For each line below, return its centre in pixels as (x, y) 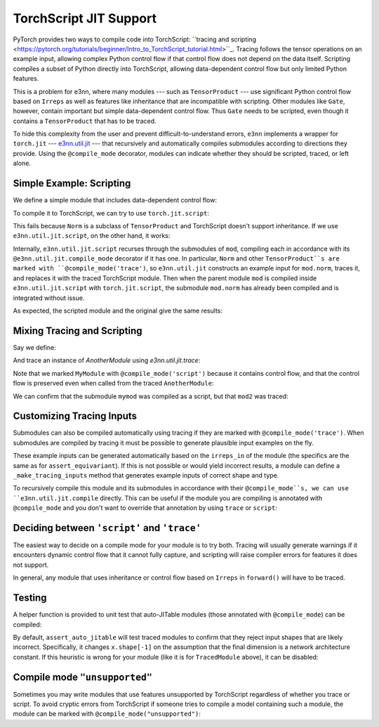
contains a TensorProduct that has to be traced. (85, 121)
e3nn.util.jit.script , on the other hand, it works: (92, 236)
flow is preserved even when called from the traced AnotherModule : (113, 384)
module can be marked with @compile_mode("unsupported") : (107, 714)
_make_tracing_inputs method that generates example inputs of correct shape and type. (146, 475)
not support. (31, 565)
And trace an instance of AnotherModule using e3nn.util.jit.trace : (107, 360)
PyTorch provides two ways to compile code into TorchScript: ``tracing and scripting (134, 39)
